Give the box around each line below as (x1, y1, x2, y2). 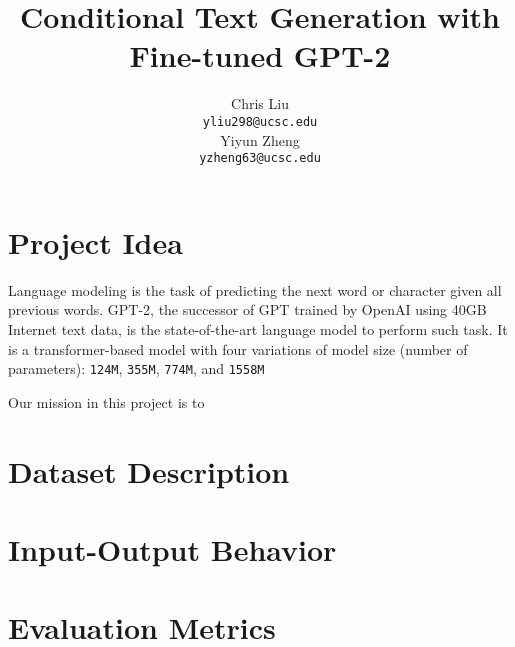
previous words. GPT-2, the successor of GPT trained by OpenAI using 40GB (8, 299, 487, 320)
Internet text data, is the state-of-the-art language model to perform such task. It (8, 318, 508, 339)
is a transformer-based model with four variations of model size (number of (8, 338, 468, 359)
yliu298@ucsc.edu (202, 114, 318, 129)
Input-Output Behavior (8, 528, 337, 569)
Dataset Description (8, 450, 290, 491)
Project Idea (8, 221, 183, 262)
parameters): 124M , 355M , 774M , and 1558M (8, 358, 265, 379)
